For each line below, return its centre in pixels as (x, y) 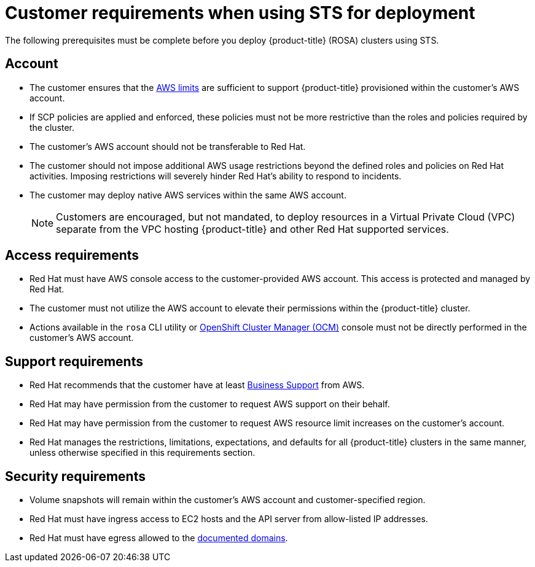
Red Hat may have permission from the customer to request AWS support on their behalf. (210, 404)
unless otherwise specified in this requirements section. (143, 453)
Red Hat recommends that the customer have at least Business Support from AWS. (197, 385)
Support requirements (74, 361)
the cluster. (52, 127)
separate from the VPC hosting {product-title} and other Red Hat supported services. (252, 229)
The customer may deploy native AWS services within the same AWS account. (188, 195)
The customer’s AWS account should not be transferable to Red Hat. (168, 146)
